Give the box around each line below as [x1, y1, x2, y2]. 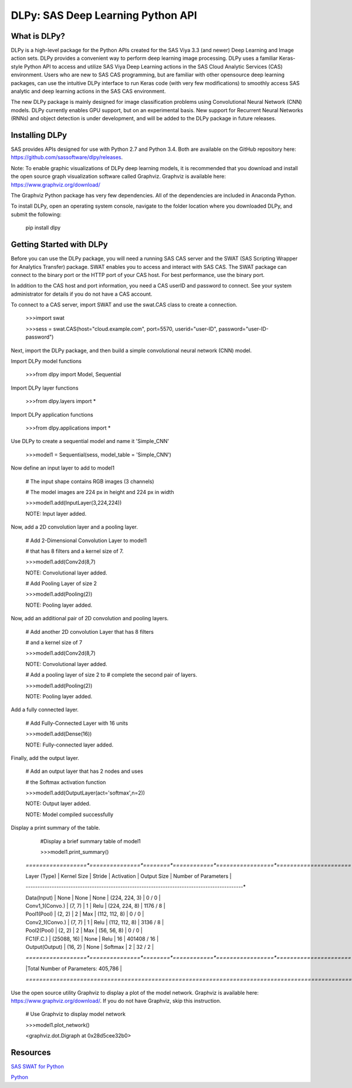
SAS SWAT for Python [11, 1063, 64, 1070]
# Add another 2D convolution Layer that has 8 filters [25, 628, 154, 635]
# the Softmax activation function [25, 778, 106, 786]
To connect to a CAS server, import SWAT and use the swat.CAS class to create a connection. [11, 301, 238, 308]
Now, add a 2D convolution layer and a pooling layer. [11, 523, 138, 531]
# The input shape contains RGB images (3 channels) [25, 478, 155, 485]
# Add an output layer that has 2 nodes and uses [25, 768, 144, 775]
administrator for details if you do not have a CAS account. [11, 290, 153, 298]
